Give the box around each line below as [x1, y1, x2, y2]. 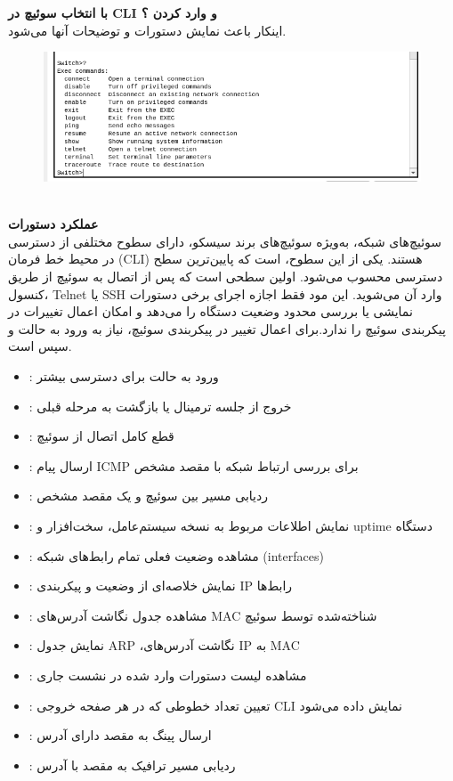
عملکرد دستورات [8, 215, 99, 233]
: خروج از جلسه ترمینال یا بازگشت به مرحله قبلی [28, 396, 292, 415]
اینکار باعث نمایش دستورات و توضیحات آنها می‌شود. [8, 20, 287, 39]
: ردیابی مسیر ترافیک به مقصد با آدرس [28, 755, 236, 774]
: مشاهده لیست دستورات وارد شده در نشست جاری [28, 665, 307, 684]
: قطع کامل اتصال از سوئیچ [28, 427, 174, 445]
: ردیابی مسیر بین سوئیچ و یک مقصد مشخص [28, 486, 268, 505]
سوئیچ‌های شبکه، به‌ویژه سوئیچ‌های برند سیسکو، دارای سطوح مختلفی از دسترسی [8, 232, 442, 250]
